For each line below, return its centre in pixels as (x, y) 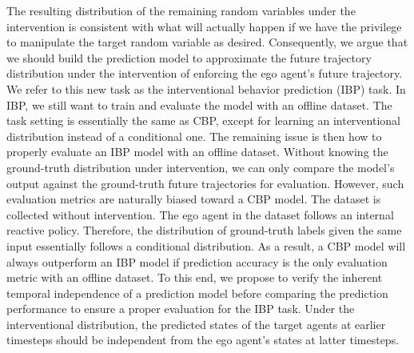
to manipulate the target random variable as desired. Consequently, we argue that (207, 42)
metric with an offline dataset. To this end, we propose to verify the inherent (195, 277)
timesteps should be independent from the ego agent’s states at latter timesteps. (203, 340)
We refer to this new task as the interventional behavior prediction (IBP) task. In (206, 88)
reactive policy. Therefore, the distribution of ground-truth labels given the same (204, 230)
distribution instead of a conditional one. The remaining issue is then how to (194, 136)
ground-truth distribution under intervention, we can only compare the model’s (201, 167)
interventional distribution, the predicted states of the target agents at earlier (196, 324)
